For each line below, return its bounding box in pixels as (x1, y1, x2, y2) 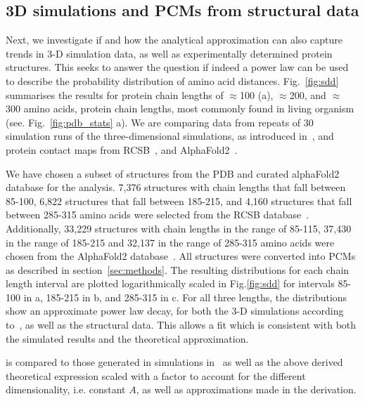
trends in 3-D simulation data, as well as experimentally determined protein (6, 46, 333, 60)
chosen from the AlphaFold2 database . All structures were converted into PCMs (6, 249, 356, 263)
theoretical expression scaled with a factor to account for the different (6, 368, 306, 383)
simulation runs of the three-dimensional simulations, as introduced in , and (6, 129, 334, 143)
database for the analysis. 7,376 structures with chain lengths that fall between (6, 180, 346, 195)
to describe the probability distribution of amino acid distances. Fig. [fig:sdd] (6, 73, 339, 88)
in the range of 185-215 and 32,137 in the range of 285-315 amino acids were (6, 235, 335, 249)
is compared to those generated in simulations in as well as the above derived (6, 355, 343, 369)
